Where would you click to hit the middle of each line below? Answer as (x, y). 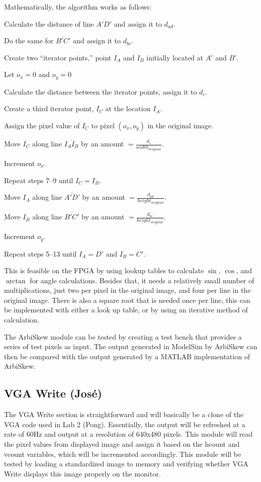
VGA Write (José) (53, 393)
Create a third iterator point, (49, 108)
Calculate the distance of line (49, 23)
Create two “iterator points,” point (58, 57)
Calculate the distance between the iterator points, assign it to (101, 91)
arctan (16, 281)
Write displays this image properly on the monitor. (82, 473)
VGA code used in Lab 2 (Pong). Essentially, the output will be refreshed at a (125, 424)
